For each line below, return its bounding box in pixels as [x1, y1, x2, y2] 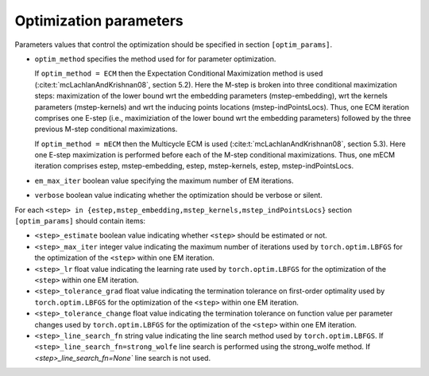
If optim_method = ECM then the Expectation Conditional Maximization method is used [34, 68, 323, 79]
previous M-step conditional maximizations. [34, 124, 178, 134]
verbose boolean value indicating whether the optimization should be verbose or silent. [34, 191, 323, 200]
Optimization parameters [14, 12, 184, 29]
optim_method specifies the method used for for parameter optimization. [34, 54, 276, 64]
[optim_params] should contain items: [14, 216, 146, 226]
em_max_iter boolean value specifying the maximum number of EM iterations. [34, 176, 294, 185]
